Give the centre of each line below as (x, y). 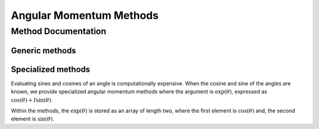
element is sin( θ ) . (32, 119)
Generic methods (43, 50)
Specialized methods (51, 69)
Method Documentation (58, 31)
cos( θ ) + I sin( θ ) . (32, 100)
